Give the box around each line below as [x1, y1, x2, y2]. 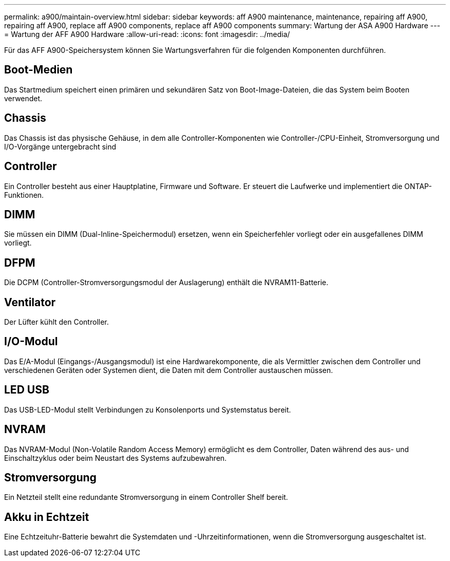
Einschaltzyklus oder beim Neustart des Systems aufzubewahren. [4, 453, 227, 462]
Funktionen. [4, 190, 44, 199]
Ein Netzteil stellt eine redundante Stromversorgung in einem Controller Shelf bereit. [4, 493, 288, 502]
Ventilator [4, 295, 56, 309]
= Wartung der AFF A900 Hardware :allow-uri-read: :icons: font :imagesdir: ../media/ [4, 30, 290, 39]
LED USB [4, 383, 49, 397]
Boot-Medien [4, 63, 73, 77]
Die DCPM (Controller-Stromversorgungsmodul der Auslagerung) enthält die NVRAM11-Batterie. [4, 278, 329, 287]
